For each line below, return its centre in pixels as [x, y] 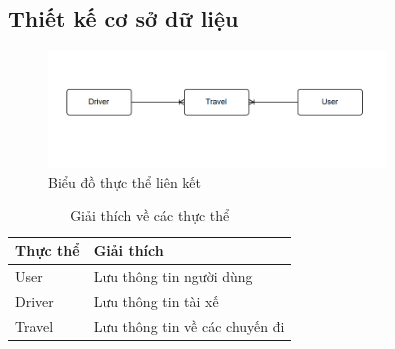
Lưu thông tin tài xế [156, 300]
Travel [34, 325]
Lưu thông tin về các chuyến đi [189, 325]
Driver [34, 300]
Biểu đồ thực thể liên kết [125, 181]
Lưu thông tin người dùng [173, 275]
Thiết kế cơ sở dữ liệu [123, 18]
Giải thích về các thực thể [150, 215]
